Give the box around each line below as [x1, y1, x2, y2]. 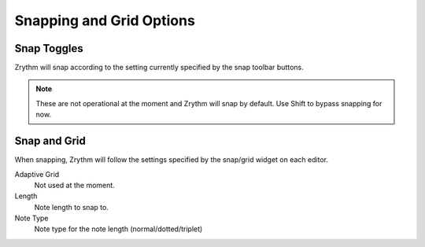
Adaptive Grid [14, 169, 60, 179]
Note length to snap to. [34, 202, 109, 212]
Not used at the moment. [34, 180, 116, 190]
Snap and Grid [14, 135, 87, 148]
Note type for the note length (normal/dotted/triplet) [34, 224, 203, 234]
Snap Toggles [14, 42, 83, 55]
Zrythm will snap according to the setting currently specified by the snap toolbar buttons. [14, 63, 305, 72]
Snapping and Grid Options [14, 12, 196, 29]
